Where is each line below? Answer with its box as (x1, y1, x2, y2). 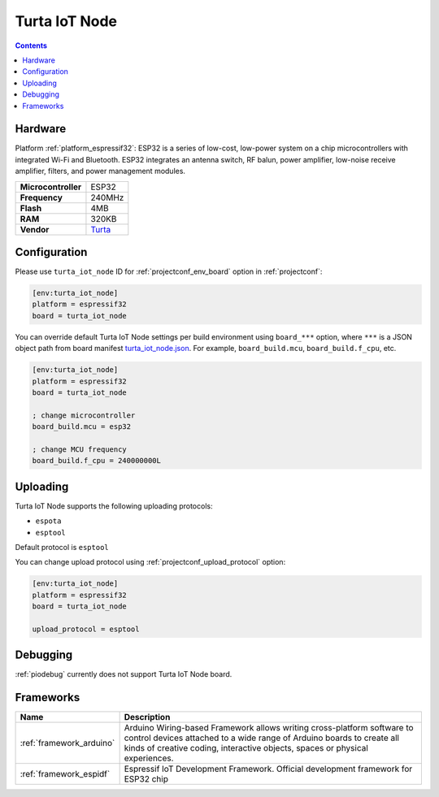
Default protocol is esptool (15, 543, 109, 552)
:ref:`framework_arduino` (20, 738, 115, 749)
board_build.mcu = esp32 (32, 422, 132, 431)
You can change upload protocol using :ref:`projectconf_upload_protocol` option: (15, 557, 286, 567)
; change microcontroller (32, 410, 136, 420)
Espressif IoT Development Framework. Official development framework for (124, 764, 413, 775)
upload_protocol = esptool (32, 624, 140, 634)
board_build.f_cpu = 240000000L (32, 456, 162, 466)
